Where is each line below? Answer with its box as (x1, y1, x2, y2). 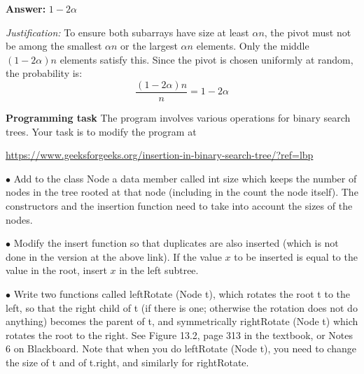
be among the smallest (6, 38, 102, 53)
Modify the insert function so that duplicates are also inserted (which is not (13, 236, 339, 250)
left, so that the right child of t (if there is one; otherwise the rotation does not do (6, 300, 358, 315)
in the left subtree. (119, 263, 199, 278)
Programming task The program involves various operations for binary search (6, 110, 351, 125)
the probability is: (6, 66, 83, 80)
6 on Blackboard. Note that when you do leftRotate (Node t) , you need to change (6, 341, 356, 356)
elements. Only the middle (196, 38, 309, 53)
